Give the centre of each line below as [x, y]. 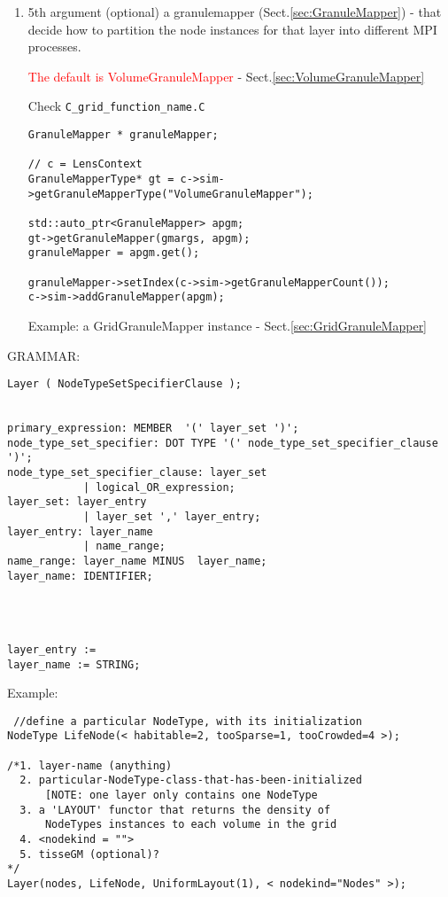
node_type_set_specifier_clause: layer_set [137, 473]
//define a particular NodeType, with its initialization [188, 721]
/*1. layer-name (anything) [90, 765]
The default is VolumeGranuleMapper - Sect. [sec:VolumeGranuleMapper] [226, 76]
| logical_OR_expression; [159, 487]
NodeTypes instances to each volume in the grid [191, 825]
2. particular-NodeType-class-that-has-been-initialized [191, 780]
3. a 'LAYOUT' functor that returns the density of [175, 810]
